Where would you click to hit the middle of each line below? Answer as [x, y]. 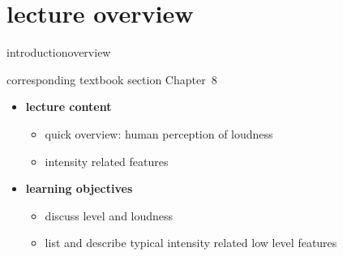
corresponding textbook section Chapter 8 [112, 79]
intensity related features [107, 161]
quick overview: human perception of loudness [159, 133]
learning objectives [79, 188]
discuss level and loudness [109, 215]
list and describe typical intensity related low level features [191, 243]
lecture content [69, 107]
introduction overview [59, 52]
